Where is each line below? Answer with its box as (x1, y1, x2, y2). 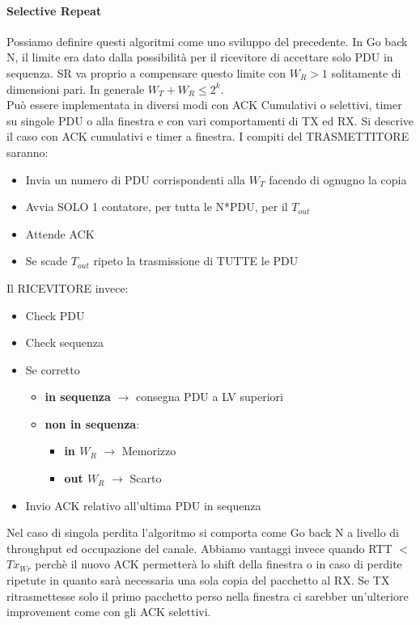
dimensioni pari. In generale (6, 80, 145, 97)
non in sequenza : (45, 415, 140, 432)
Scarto (129, 470, 162, 487)
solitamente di (331, 64, 401, 81)
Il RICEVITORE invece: (6, 279, 129, 296)
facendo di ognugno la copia (269, 171, 407, 188)
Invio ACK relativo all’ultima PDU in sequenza (25, 496, 261, 513)
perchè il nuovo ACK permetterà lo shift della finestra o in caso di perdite (35, 555, 402, 572)
